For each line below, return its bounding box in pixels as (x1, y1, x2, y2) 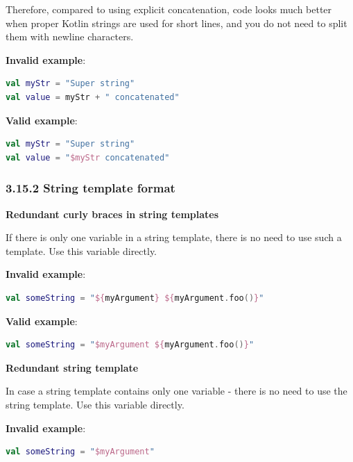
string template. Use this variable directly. (6, 397, 184, 411)
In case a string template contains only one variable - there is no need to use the (6, 383, 347, 398)
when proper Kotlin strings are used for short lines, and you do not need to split (6, 15, 347, 30)
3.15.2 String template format (6, 179, 175, 197)
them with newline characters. (6, 29, 134, 44)
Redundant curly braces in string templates (6, 206, 219, 221)
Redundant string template (6, 360, 139, 374)
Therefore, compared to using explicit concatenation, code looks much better (6, 2, 332, 16)
